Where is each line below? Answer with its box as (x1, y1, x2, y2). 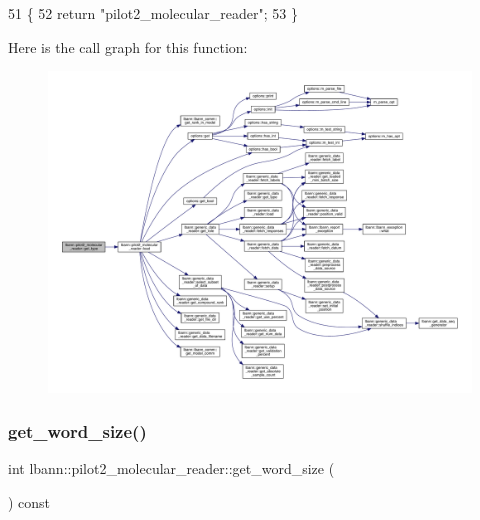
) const (8, 491, 51, 512)
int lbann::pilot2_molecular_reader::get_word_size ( (8, 458, 335, 479)
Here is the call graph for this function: (8, 36, 248, 57)
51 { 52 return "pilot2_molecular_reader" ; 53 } (8, 3, 298, 23)
